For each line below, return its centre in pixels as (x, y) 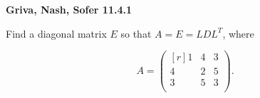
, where (238, 33)
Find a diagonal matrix (56, 33)
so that (136, 33)
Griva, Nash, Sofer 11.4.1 (69, 9)
